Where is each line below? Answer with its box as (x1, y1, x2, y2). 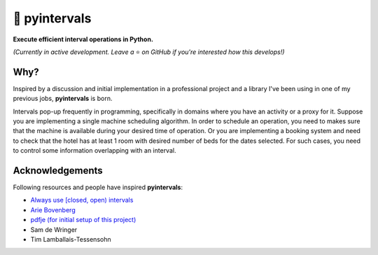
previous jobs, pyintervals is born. (13, 95, 113, 103)
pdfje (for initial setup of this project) (30, 216, 136, 224)
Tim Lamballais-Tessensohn (30, 235, 111, 244)
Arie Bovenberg (30, 205, 76, 214)
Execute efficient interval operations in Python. (13, 35, 154, 43)
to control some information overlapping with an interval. (13, 146, 176, 155)
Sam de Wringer (30, 225, 78, 234)
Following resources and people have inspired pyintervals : (13, 183, 183, 192)
